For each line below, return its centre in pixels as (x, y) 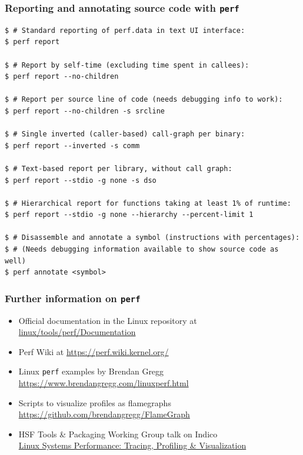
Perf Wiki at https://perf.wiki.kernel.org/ (94, 351)
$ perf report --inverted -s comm (72, 145)
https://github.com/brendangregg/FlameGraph (104, 414)
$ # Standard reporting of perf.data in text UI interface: (125, 30)
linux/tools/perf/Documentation (77, 332)
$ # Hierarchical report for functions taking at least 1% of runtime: (148, 203)
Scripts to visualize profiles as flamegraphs (95, 402)
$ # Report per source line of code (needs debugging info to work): (144, 100)
